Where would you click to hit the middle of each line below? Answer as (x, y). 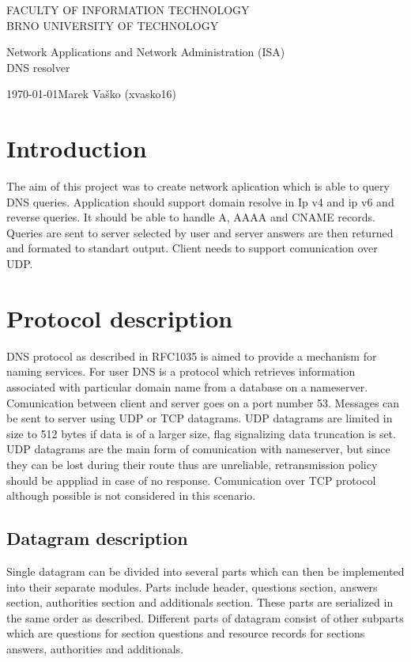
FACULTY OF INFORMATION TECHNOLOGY (128, 9)
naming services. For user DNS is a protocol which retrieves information (181, 371)
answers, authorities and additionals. (95, 648)
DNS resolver (38, 67)
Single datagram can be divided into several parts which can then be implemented (205, 571)
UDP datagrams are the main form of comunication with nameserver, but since (198, 449)
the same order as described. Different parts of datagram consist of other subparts (205, 617)
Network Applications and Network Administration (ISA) (146, 52)
